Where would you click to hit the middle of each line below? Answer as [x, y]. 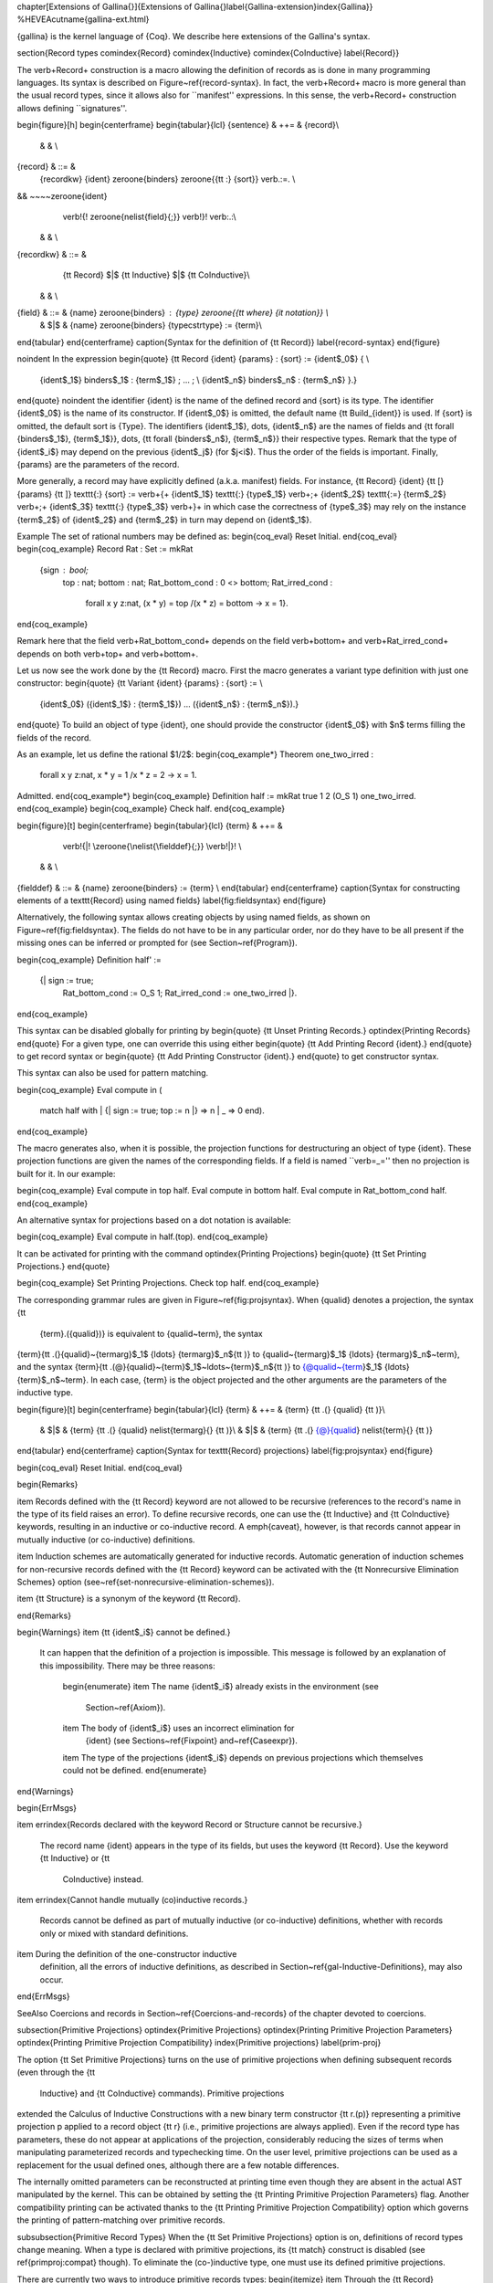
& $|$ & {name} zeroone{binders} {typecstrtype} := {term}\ [151, 325]
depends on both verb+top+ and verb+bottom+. [108, 654]
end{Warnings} [46, 1791]
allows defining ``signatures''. [72, 108]
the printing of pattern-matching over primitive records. [121, 2220]
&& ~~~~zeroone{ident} [62, 195]
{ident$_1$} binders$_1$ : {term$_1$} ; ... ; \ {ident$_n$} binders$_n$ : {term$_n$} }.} [199, 380]
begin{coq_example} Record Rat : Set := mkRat [105, 549]
